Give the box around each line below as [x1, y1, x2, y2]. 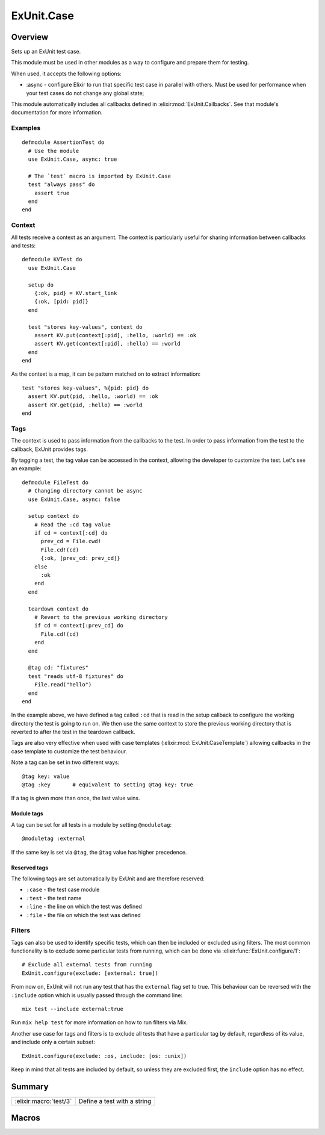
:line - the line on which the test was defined [26, 903, 142, 910]
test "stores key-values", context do [28, 323, 143, 331]
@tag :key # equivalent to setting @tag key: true [22, 782, 194, 788]
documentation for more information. [11, 109, 103, 116]
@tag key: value [22, 773, 70, 780]
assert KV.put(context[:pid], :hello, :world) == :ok [34, 332, 197, 338]
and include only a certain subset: [11, 1039, 96, 1046]
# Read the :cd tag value [34, 521, 111, 528]
